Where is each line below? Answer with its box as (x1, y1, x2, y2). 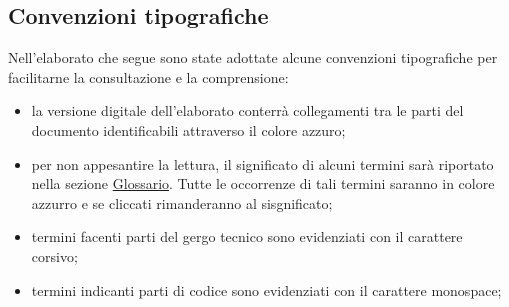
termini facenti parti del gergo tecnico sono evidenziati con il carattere (31, 226, 463, 247)
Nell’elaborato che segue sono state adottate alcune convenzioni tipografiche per (8, 47, 498, 68)
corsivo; (31, 245, 78, 266)
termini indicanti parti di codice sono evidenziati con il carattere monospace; (31, 279, 502, 300)
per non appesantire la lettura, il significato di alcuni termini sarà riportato (31, 153, 494, 174)
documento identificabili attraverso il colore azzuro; (31, 119, 346, 140)
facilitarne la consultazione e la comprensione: (8, 66, 289, 87)
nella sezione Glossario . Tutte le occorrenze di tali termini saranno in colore (31, 173, 495, 194)
